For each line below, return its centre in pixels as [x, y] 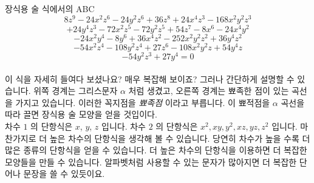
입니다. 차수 [124, 126]
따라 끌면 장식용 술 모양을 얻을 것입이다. [81, 114]
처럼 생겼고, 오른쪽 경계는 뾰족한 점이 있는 [209, 91]
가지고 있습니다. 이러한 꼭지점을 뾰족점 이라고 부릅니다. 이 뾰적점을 [143, 102]
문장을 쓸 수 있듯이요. [64, 174]
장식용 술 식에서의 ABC [50, 8]
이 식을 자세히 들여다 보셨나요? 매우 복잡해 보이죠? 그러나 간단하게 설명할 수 [150, 78]
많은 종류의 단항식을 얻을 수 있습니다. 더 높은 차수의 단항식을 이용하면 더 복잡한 [156, 150]
